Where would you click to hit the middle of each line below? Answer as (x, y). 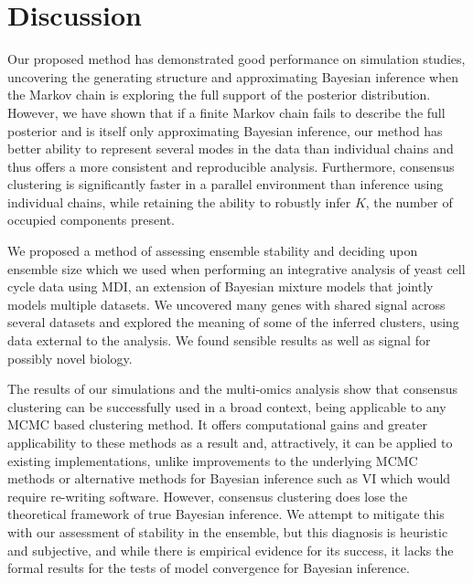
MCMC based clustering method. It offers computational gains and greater (217, 424)
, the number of (409, 201)
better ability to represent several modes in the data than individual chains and (231, 148)
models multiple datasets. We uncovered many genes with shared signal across (226, 304)
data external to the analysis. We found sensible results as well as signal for (219, 340)
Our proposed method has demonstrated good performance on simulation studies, (236, 59)
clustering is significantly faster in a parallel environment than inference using (226, 184)
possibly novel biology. (70, 358)
